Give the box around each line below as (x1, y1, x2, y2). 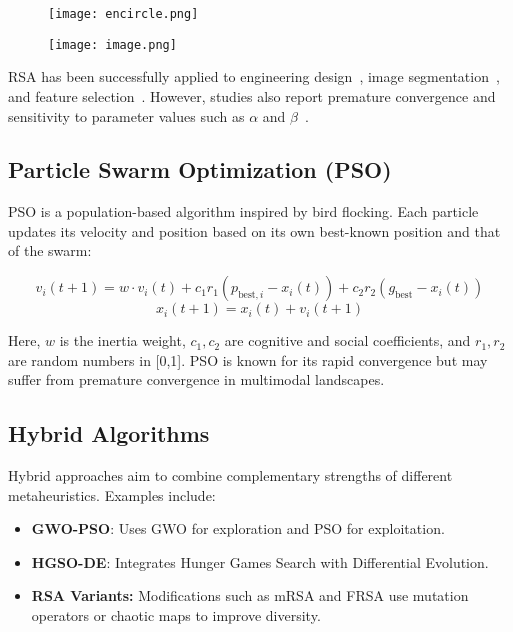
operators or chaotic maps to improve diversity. (31, 605, 321, 626)
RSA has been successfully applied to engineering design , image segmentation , (8, 66, 500, 87)
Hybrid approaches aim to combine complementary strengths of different (8, 465, 453, 486)
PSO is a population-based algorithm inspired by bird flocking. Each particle (8, 201, 479, 222)
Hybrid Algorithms (8, 418, 210, 449)
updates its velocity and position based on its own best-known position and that (8, 220, 501, 241)
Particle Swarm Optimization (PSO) (8, 154, 392, 185)
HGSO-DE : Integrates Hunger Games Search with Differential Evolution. (31, 551, 489, 572)
